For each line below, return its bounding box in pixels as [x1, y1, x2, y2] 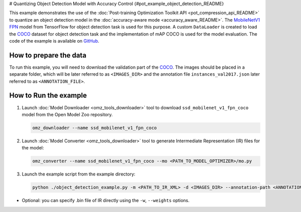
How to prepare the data [9, 51, 87, 60]
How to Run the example [9, 91, 87, 100]
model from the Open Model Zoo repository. [22, 111, 113, 117]
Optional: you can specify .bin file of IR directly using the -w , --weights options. [22, 197, 190, 203]
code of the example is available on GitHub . [9, 38, 100, 44]
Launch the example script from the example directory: [22, 171, 135, 177]
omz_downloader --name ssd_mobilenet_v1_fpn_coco [32, 125, 157, 130]
